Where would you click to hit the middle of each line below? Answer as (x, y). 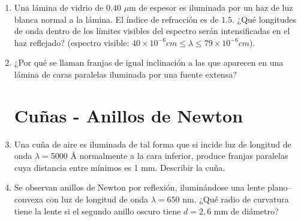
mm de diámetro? (246, 211)
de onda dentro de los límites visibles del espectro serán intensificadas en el (152, 31)
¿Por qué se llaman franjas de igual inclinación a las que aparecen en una (149, 62)
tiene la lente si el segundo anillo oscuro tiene (97, 211)
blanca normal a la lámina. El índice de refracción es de (116, 19)
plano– (280, 187)
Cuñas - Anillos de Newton (129, 115)
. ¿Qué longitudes (264, 19)
